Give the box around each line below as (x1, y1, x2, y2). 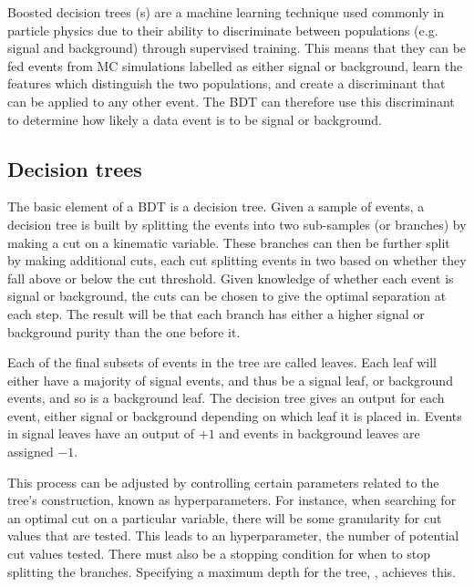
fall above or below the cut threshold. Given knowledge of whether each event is (7, 268, 454, 287)
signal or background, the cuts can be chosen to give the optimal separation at (7, 286, 447, 305)
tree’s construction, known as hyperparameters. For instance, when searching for (7, 490, 457, 510)
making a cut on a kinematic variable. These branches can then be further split (7, 232, 450, 252)
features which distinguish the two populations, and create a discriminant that (7, 74, 446, 93)
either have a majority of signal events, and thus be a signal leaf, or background (7, 370, 453, 389)
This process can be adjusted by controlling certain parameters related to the (7, 472, 439, 491)
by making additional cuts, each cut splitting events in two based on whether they (7, 251, 467, 270)
